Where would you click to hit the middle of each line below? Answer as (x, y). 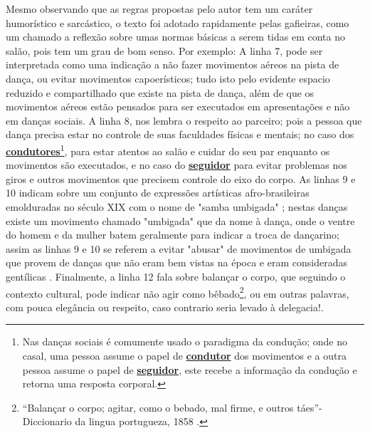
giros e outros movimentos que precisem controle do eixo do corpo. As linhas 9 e (181, 178)
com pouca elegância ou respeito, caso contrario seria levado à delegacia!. (165, 307)
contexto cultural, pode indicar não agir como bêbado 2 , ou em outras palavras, (178, 292)
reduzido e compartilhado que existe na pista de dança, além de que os (160, 92)
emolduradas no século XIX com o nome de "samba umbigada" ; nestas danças (177, 206)
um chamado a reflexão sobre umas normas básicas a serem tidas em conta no (175, 37)
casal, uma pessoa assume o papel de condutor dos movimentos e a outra (184, 355)
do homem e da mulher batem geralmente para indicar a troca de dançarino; (173, 235)
